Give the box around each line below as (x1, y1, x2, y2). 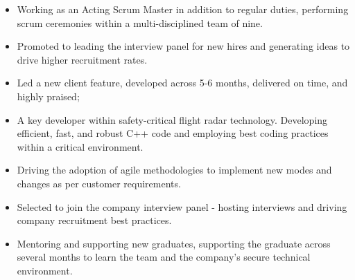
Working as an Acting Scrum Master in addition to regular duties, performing (17, 2, 349, 16)
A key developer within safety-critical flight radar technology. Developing (17, 112, 328, 127)
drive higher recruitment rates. (17, 52, 148, 66)
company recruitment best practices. (17, 213, 172, 227)
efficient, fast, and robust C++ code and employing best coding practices (17, 126, 329, 140)
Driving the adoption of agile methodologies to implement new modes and (17, 162, 332, 177)
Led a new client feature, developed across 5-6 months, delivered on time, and (17, 75, 348, 90)
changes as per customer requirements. (17, 176, 181, 190)
